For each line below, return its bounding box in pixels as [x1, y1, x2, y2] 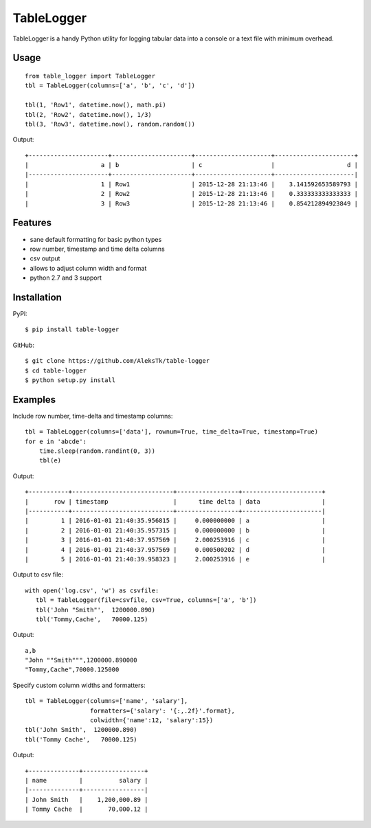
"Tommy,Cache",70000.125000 [25, 666, 120, 673]
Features [12, 217, 52, 229]
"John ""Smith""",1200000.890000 [25, 656, 137, 664]
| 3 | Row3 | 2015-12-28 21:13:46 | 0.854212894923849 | [25, 199, 359, 208]
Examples [12, 394, 56, 405]
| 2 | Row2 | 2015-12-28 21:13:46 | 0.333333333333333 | [25, 190, 359, 198]
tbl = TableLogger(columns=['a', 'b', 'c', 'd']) [25, 82, 196, 89]
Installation [12, 291, 62, 303]
